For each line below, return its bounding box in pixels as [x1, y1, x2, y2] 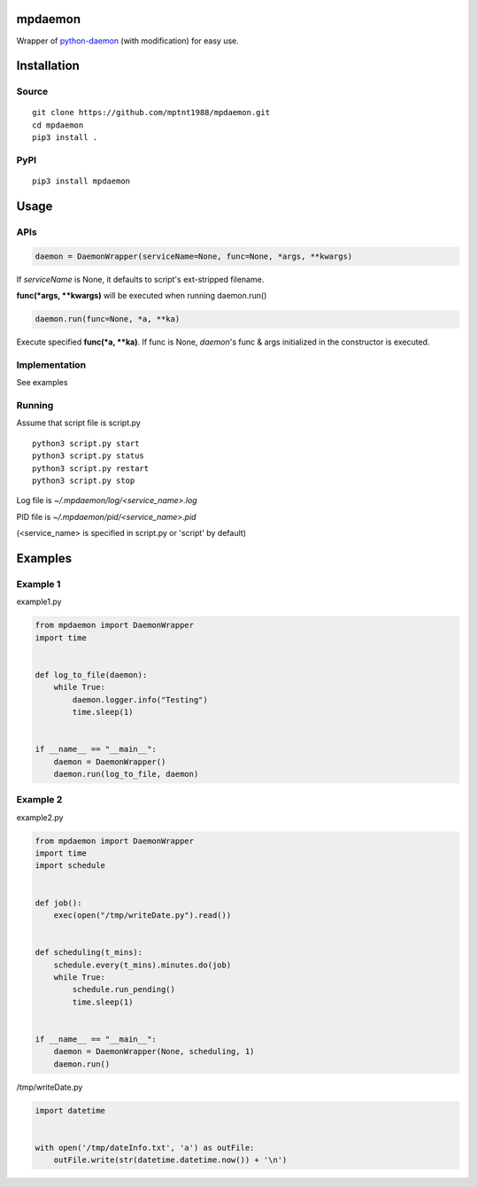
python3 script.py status [32, 451, 145, 461]
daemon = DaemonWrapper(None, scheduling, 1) [53, 1046, 255, 1057]
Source [16, 85, 49, 97]
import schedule [35, 860, 106, 871]
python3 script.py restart [32, 463, 150, 473]
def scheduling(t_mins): [35, 948, 143, 958]
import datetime [35, 1106, 106, 1115]
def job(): [35, 897, 82, 908]
